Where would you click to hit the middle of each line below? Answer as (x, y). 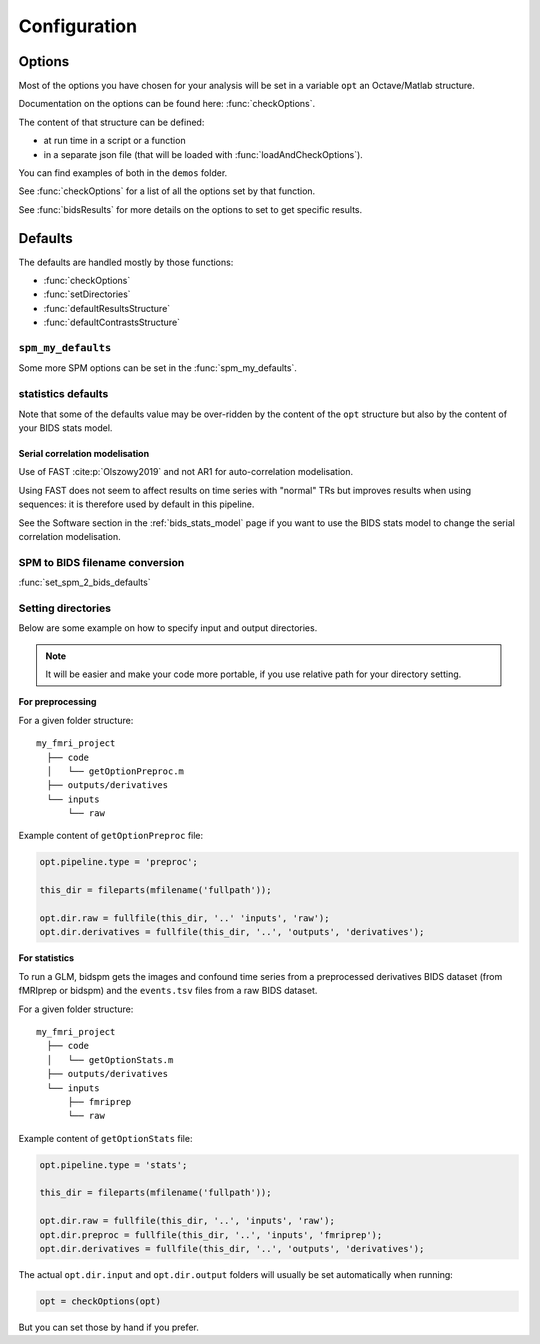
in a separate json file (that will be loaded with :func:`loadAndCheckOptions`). (203, 154)
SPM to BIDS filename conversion (101, 562)
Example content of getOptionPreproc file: (111, 836)
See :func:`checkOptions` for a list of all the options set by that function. (167, 191)
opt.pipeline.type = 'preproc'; (119, 862)
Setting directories (65, 608)
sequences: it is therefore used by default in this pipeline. (136, 504)
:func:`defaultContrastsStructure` (111, 322)
